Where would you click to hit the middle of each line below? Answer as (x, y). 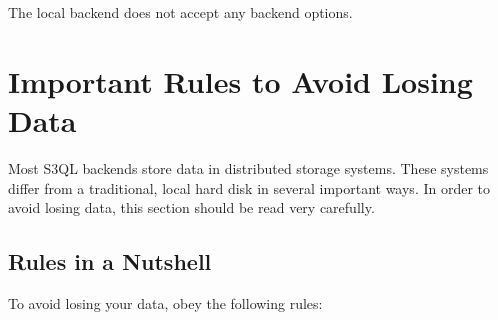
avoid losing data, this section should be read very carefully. (191, 207)
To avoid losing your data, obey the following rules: (165, 302)
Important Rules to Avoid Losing (240, 80)
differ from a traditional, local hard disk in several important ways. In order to (249, 187)
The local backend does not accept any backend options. (180, 12)
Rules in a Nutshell (110, 261)
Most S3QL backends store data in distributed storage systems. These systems (248, 167)
